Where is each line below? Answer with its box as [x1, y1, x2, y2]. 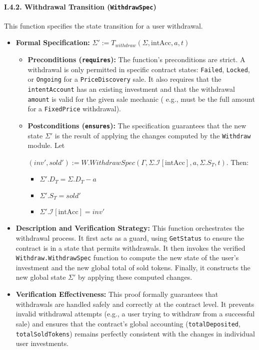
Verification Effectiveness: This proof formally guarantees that [15, 289, 218, 299]
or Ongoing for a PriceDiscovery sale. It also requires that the [27, 74, 221, 84]
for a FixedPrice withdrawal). [27, 103, 121, 114]
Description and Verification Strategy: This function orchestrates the [15, 223, 244, 233]
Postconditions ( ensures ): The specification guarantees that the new [27, 120, 246, 130]
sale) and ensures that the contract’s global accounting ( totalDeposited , [15, 318, 240, 328]
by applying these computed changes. [78, 272, 192, 282]
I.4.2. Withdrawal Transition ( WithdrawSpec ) [4, 1, 156, 12]
